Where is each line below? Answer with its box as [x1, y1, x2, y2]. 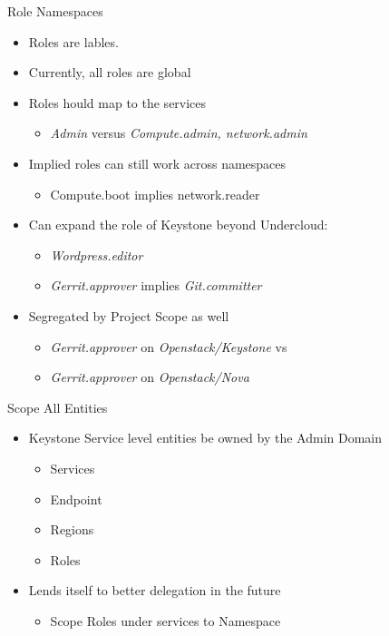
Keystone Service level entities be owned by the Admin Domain [28, 428, 383, 447]
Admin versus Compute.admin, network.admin [50, 123, 307, 142]
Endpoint [50, 489, 102, 508]
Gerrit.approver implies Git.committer [50, 276, 262, 295]
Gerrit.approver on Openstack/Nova [50, 367, 249, 386]
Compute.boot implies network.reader [50, 184, 260, 203]
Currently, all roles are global [28, 63, 191, 82]
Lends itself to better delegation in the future [28, 581, 281, 600]
